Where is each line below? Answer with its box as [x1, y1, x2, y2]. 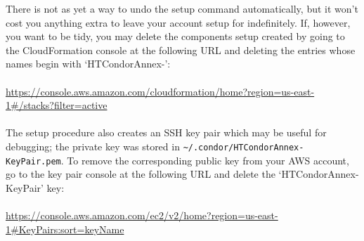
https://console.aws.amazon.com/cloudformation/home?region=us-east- [6, 84, 315, 98]
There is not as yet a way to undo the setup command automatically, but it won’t [6, 1, 358, 15]
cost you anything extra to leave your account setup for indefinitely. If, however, [6, 15, 351, 30]
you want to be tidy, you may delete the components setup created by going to [6, 29, 345, 44]
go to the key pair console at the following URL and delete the [6, 167, 275, 181]
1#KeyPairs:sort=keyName [6, 221, 124, 236]
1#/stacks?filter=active [6, 98, 108, 112]
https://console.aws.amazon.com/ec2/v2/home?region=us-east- [6, 208, 278, 223]
